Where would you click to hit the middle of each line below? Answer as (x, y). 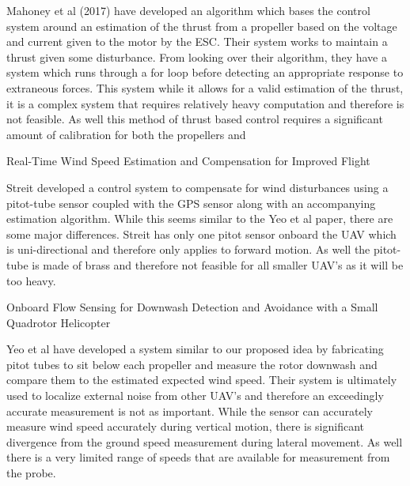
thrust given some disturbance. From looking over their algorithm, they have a (197, 57)
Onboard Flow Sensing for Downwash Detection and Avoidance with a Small (192, 307)
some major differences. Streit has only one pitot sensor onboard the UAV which (201, 234)
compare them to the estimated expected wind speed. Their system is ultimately (202, 380)
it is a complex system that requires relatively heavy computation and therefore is (205, 103)
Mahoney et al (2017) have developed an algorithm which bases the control (188, 10)
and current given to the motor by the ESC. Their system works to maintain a (197, 41)
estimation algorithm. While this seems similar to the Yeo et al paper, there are (200, 219)
